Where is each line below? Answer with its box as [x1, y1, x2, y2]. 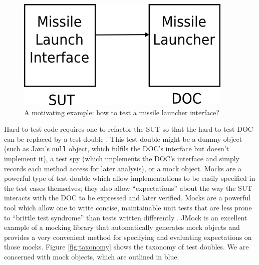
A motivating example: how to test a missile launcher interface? [24, 107, 219, 117]
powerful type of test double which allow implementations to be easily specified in [4, 173, 255, 183]
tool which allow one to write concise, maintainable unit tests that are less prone [4, 202, 252, 212]
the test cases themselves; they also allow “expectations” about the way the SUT [4, 182, 252, 193]
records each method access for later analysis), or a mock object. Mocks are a [4, 163, 241, 173]
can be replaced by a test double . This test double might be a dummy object [4, 133, 242, 144]
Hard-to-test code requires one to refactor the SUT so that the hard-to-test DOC [4, 124, 253, 134]
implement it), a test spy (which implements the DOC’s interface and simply [4, 153, 239, 164]
